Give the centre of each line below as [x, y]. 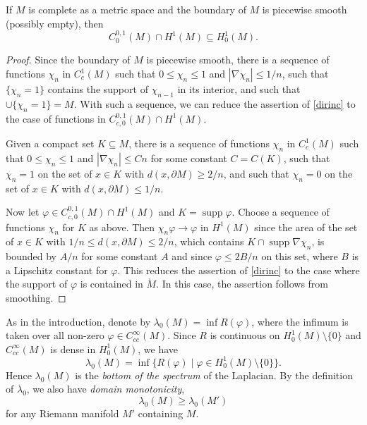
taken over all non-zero [55, 335]
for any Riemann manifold [62, 413]
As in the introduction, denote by [78, 321]
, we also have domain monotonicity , [106, 389]
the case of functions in [56, 118]
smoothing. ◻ [36, 298]
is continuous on [245, 335]
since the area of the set [306, 227]
